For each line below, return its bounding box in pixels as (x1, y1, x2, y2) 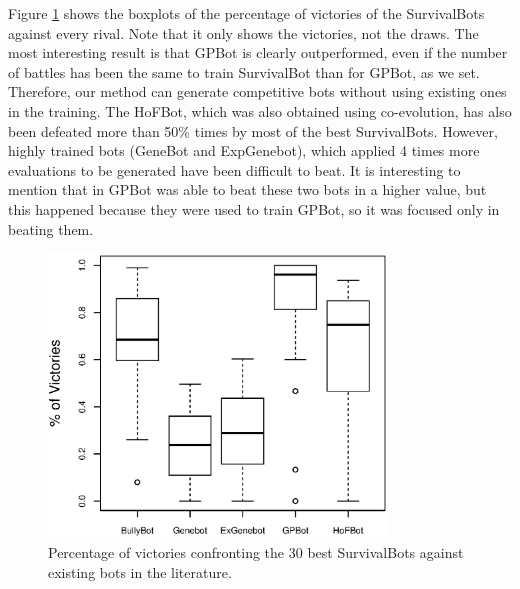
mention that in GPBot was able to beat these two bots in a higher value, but (8, 179, 487, 200)
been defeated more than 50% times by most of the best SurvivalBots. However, (8, 120, 498, 141)
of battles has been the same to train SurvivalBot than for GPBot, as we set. (8, 61, 480, 82)
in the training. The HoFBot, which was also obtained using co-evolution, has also (8, 100, 512, 121)
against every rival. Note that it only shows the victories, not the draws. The (8, 22, 479, 43)
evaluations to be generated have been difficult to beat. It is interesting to (8, 159, 461, 180)
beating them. (8, 218, 94, 239)
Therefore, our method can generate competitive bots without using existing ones (8, 81, 507, 102)
